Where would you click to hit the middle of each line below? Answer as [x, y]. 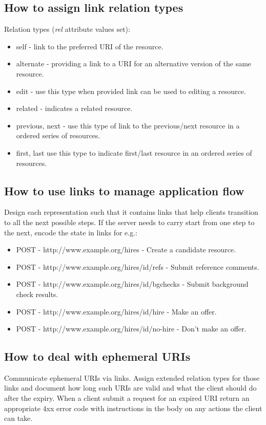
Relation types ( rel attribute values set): [67, 29]
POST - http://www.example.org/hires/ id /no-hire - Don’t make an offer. [131, 329]
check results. [37, 294]
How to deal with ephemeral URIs [97, 356]
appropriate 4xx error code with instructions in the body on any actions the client [133, 408]
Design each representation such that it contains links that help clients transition [131, 212]
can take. [18, 418]
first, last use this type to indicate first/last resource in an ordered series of [134, 152]
